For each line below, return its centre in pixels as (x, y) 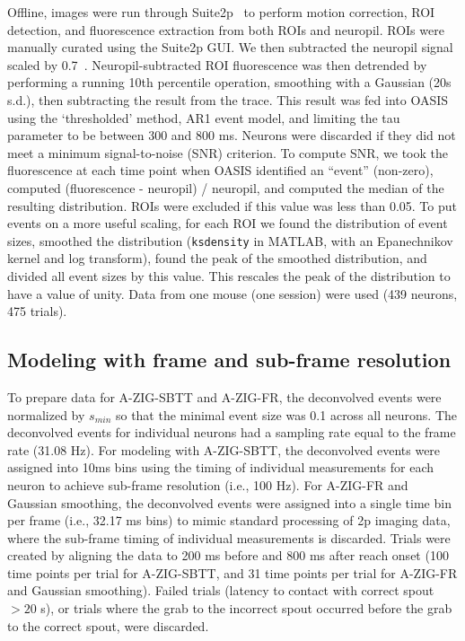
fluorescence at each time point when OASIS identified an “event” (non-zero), (220, 170)
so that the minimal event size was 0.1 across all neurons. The (286, 414)
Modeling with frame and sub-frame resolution (229, 360)
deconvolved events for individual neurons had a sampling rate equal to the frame (232, 432)
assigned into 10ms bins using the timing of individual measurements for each (221, 467)
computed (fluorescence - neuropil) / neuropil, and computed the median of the (226, 187)
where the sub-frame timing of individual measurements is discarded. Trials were (229, 537)
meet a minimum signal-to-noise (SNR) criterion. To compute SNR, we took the (228, 152)
